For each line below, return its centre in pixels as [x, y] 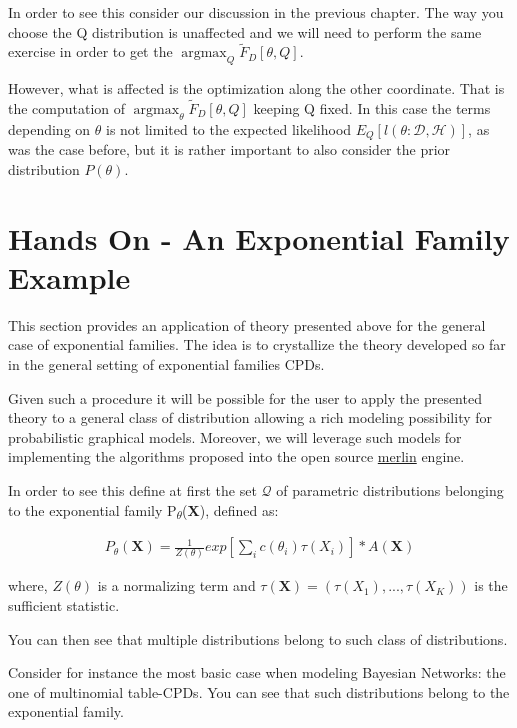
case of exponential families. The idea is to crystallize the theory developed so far [257, 344]
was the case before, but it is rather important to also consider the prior [229, 149]
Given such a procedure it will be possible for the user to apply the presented [245, 397]
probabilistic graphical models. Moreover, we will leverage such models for [235, 436]
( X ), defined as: [230, 509]
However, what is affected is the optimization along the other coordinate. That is [256, 88]
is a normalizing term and [176, 585]
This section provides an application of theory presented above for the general [247, 324]
